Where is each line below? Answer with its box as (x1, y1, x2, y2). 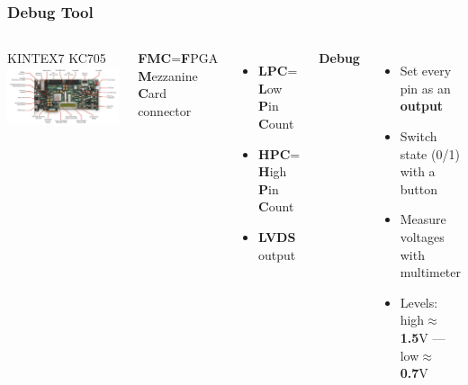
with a (400, 162, 436, 181)
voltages (400, 227, 445, 246)
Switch (400, 127, 437, 145)
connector (138, 102, 192, 120)
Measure (400, 210, 446, 228)
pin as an (400, 78, 451, 97)
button (400, 179, 437, 198)
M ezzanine (138, 66, 198, 85)
